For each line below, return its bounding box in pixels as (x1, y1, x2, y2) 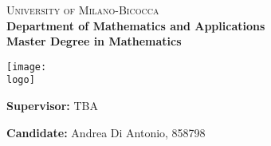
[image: (6, 61, 47, 73)
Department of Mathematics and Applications (6, 17, 265, 34)
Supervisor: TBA (6, 97, 98, 114)
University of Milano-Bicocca (6, 2, 159, 18)
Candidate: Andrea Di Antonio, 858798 (6, 124, 206, 140)
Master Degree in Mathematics (6, 33, 182, 49)
